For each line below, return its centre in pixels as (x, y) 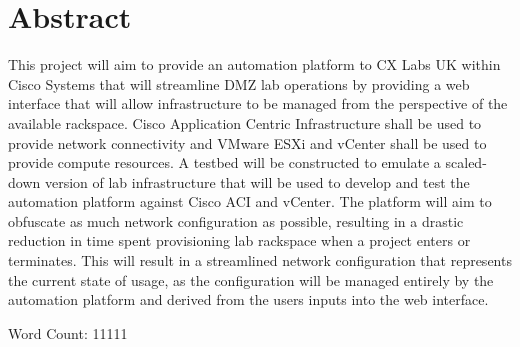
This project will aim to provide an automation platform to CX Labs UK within (254, 64)
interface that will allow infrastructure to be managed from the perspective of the (258, 103)
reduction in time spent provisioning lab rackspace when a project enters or (239, 240)
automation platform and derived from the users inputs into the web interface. (248, 299)
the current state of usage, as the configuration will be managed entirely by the (251, 279)
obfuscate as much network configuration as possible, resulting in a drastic (236, 220)
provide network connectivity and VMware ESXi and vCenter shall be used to (247, 142)
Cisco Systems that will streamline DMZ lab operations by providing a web (239, 83)
